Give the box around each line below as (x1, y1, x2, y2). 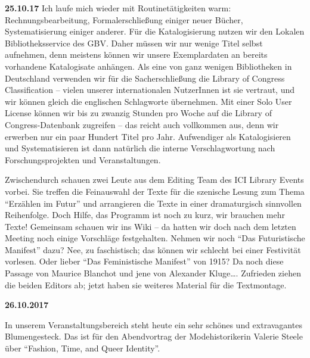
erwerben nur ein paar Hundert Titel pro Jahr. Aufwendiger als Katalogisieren (5, 130, 291, 142)
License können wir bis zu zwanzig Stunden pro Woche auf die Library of (5, 107, 272, 119)
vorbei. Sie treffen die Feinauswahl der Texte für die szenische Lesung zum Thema (5, 185, 305, 197)
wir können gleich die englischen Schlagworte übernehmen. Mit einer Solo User (5, 95, 292, 107)
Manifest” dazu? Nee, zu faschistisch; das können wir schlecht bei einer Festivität (5, 243, 301, 256)
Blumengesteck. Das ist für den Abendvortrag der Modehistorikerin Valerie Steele (5, 330, 303, 343)
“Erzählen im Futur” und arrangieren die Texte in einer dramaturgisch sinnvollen (5, 197, 302, 209)
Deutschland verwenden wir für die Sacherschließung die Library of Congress (5, 71, 285, 84)
